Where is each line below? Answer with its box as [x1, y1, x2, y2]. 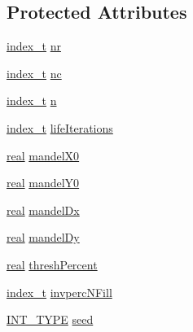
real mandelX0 [7, 146, 80, 164]
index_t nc [7, 64, 62, 81]
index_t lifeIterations [7, 119, 113, 136]
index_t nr [7, 37, 61, 55]
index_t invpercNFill [7, 283, 112, 300]
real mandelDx [7, 201, 80, 218]
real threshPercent [7, 256, 98, 273]
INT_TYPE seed [7, 311, 94, 328]
